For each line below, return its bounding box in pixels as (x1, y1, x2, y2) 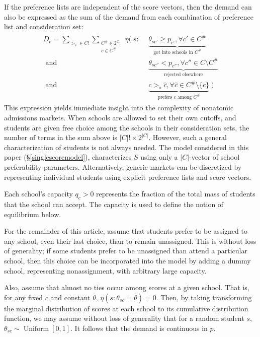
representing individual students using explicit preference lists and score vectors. (4, 171, 251, 182)
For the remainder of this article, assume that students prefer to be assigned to (4, 226, 247, 236)
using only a (140, 152, 178, 162)
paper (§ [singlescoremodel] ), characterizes (4, 152, 132, 162)
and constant (50, 292, 91, 302)
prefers (157, 94, 172, 100)
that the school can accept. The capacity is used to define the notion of (4, 198, 224, 209)
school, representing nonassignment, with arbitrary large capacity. (4, 265, 207, 276)
